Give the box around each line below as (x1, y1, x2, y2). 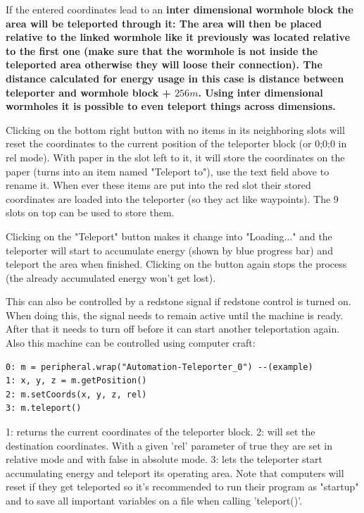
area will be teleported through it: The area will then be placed (6, 16, 322, 30)
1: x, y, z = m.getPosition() (6, 376, 147, 386)
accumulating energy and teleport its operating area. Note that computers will (6, 465, 344, 480)
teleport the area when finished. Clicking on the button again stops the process (6, 256, 347, 271)
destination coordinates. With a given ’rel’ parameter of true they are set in (6, 438, 333, 452)
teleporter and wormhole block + (6, 85, 171, 99)
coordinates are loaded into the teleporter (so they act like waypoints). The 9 (6, 191, 339, 206)
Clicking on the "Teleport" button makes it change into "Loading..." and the (6, 228, 332, 243)
